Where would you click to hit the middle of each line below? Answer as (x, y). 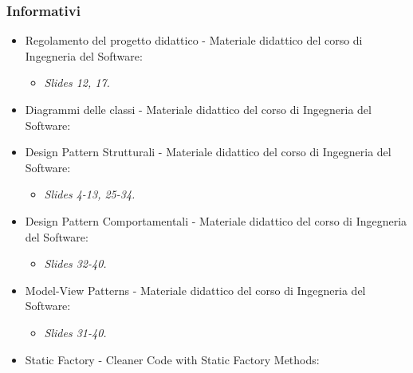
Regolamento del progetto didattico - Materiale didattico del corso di (194, 40)
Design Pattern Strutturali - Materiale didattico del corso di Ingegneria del (208, 152)
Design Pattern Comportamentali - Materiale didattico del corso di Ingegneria (216, 220)
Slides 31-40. (75, 332)
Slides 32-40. (75, 263)
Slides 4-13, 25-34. (90, 194)
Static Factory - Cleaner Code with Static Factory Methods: (172, 359)
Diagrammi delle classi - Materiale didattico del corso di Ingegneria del (198, 109)
